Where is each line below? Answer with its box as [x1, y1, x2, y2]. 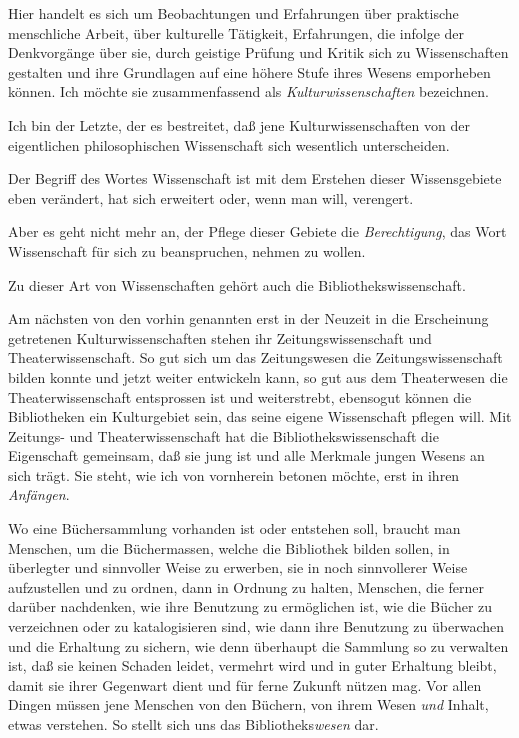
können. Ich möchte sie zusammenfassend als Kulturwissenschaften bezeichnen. [8, 81, 489, 102]
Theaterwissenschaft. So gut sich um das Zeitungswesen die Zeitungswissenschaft [8, 347, 503, 368]
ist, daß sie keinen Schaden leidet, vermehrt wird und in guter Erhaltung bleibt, [8, 655, 497, 676]
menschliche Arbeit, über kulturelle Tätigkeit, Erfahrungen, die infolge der [8, 22, 465, 43]
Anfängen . [8, 484, 70, 505]
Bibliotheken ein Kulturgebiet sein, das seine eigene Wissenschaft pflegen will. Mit [8, 406, 512, 427]
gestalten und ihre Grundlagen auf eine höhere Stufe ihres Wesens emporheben [8, 61, 491, 82]
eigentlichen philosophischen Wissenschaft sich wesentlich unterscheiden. [8, 134, 450, 155]
